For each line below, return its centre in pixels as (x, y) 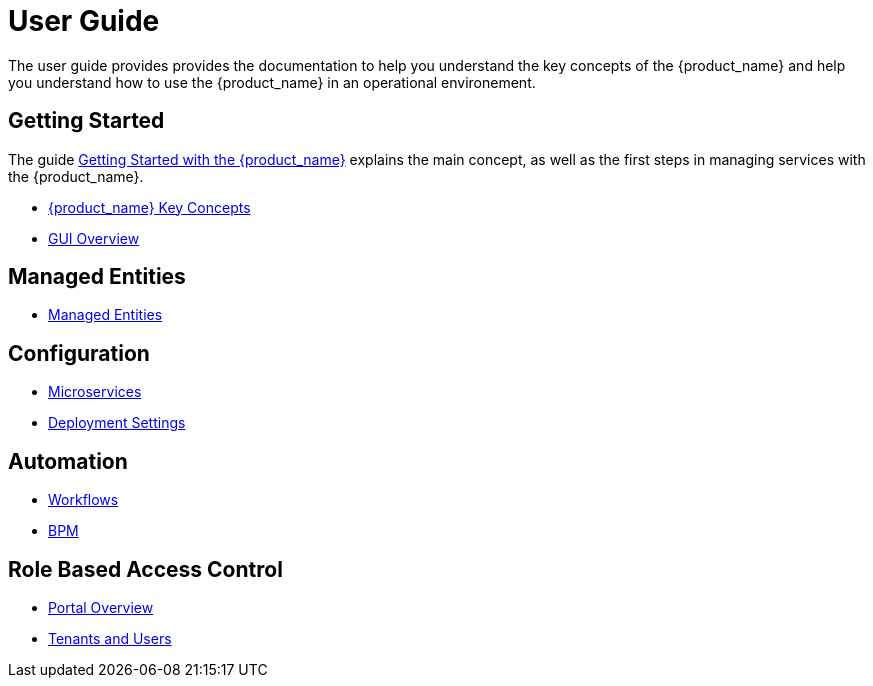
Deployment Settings (117, 423)
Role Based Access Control (145, 569)
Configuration (79, 353)
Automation (68, 461)
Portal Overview (101, 607)
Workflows (83, 500)
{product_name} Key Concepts (149, 207)
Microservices (95, 392)
